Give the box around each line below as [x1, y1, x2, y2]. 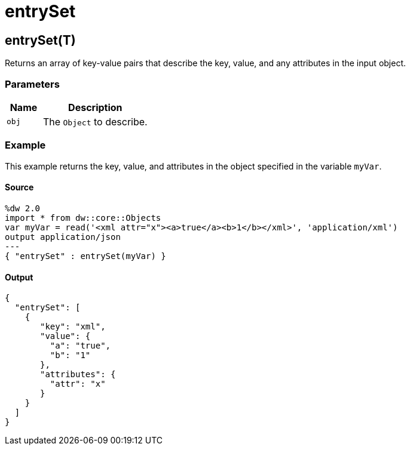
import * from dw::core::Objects [5, 212, 161, 223]
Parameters [5, 78, 60, 90]
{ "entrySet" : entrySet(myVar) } [5, 251, 166, 261]
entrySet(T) [5, 32, 76, 48]
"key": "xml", [40, 322, 106, 332]
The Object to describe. [42, 115, 148, 128]
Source [5, 182, 34, 193]
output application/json [5, 232, 121, 242]
